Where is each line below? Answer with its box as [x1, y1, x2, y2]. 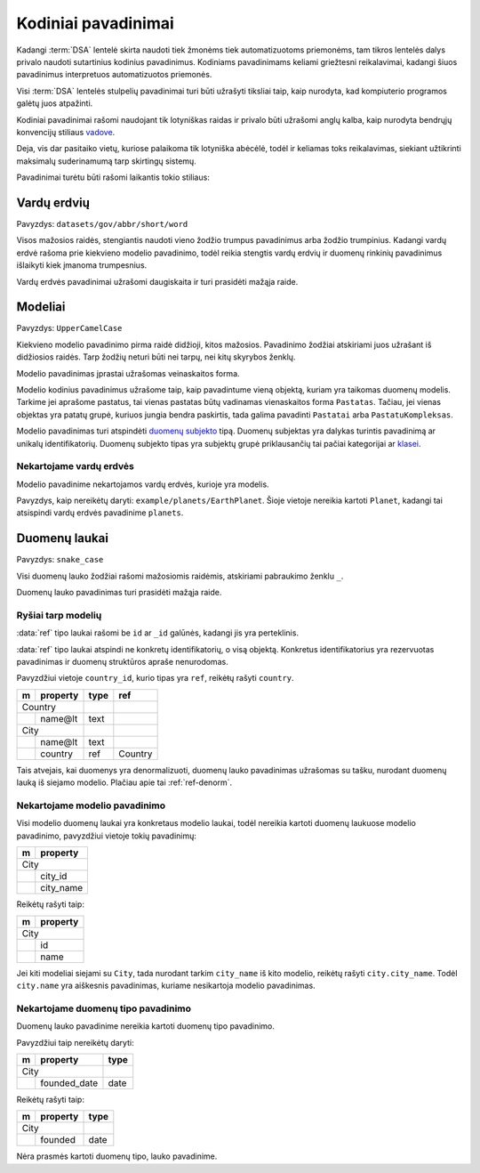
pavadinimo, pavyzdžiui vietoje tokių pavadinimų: [16, 830, 197, 841]
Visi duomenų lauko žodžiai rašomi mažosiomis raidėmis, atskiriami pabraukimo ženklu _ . [16, 570, 344, 581]
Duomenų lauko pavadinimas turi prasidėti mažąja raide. [16, 587, 222, 598]
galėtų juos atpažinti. [16, 98, 93, 109]
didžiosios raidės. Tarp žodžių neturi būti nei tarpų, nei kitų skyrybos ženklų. [16, 352, 296, 362]
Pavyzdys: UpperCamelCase [16, 323, 123, 334]
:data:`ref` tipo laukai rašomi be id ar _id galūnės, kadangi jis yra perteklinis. [16, 627, 300, 638]
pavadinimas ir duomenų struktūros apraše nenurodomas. [16, 657, 228, 667]
